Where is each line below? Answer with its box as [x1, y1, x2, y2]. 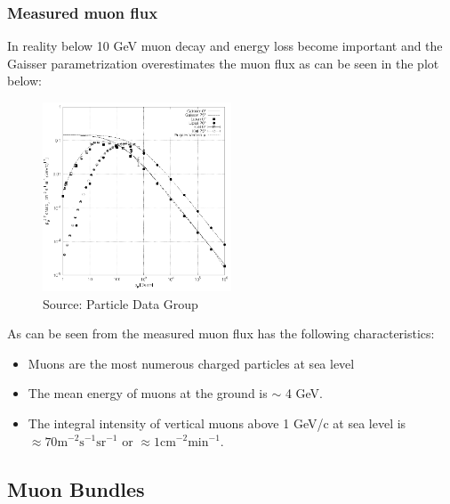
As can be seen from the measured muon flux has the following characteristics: [7, 324, 435, 343]
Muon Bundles [7, 475, 145, 502]
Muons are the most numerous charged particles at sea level [28, 354, 355, 372]
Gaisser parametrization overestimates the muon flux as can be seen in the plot [7, 53, 439, 72]
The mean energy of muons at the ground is [28, 384, 268, 402]
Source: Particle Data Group [43, 294, 198, 313]
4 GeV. [285, 384, 323, 402]
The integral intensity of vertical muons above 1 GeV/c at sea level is [28, 413, 406, 432]
